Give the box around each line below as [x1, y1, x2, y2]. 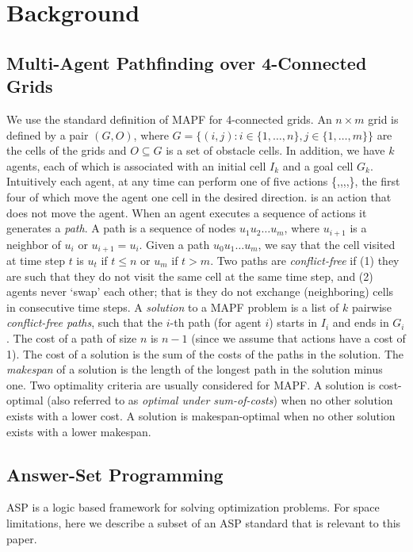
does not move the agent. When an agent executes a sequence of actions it [6, 204, 367, 220]
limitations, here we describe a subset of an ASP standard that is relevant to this [6, 514, 401, 531]
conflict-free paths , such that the [6, 314, 163, 331]
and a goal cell [282, 157, 354, 174]
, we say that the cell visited [258, 236, 396, 252]
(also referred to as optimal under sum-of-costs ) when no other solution [47, 392, 393, 408]
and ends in [332, 314, 389, 331]
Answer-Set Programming [6, 462, 224, 486]
